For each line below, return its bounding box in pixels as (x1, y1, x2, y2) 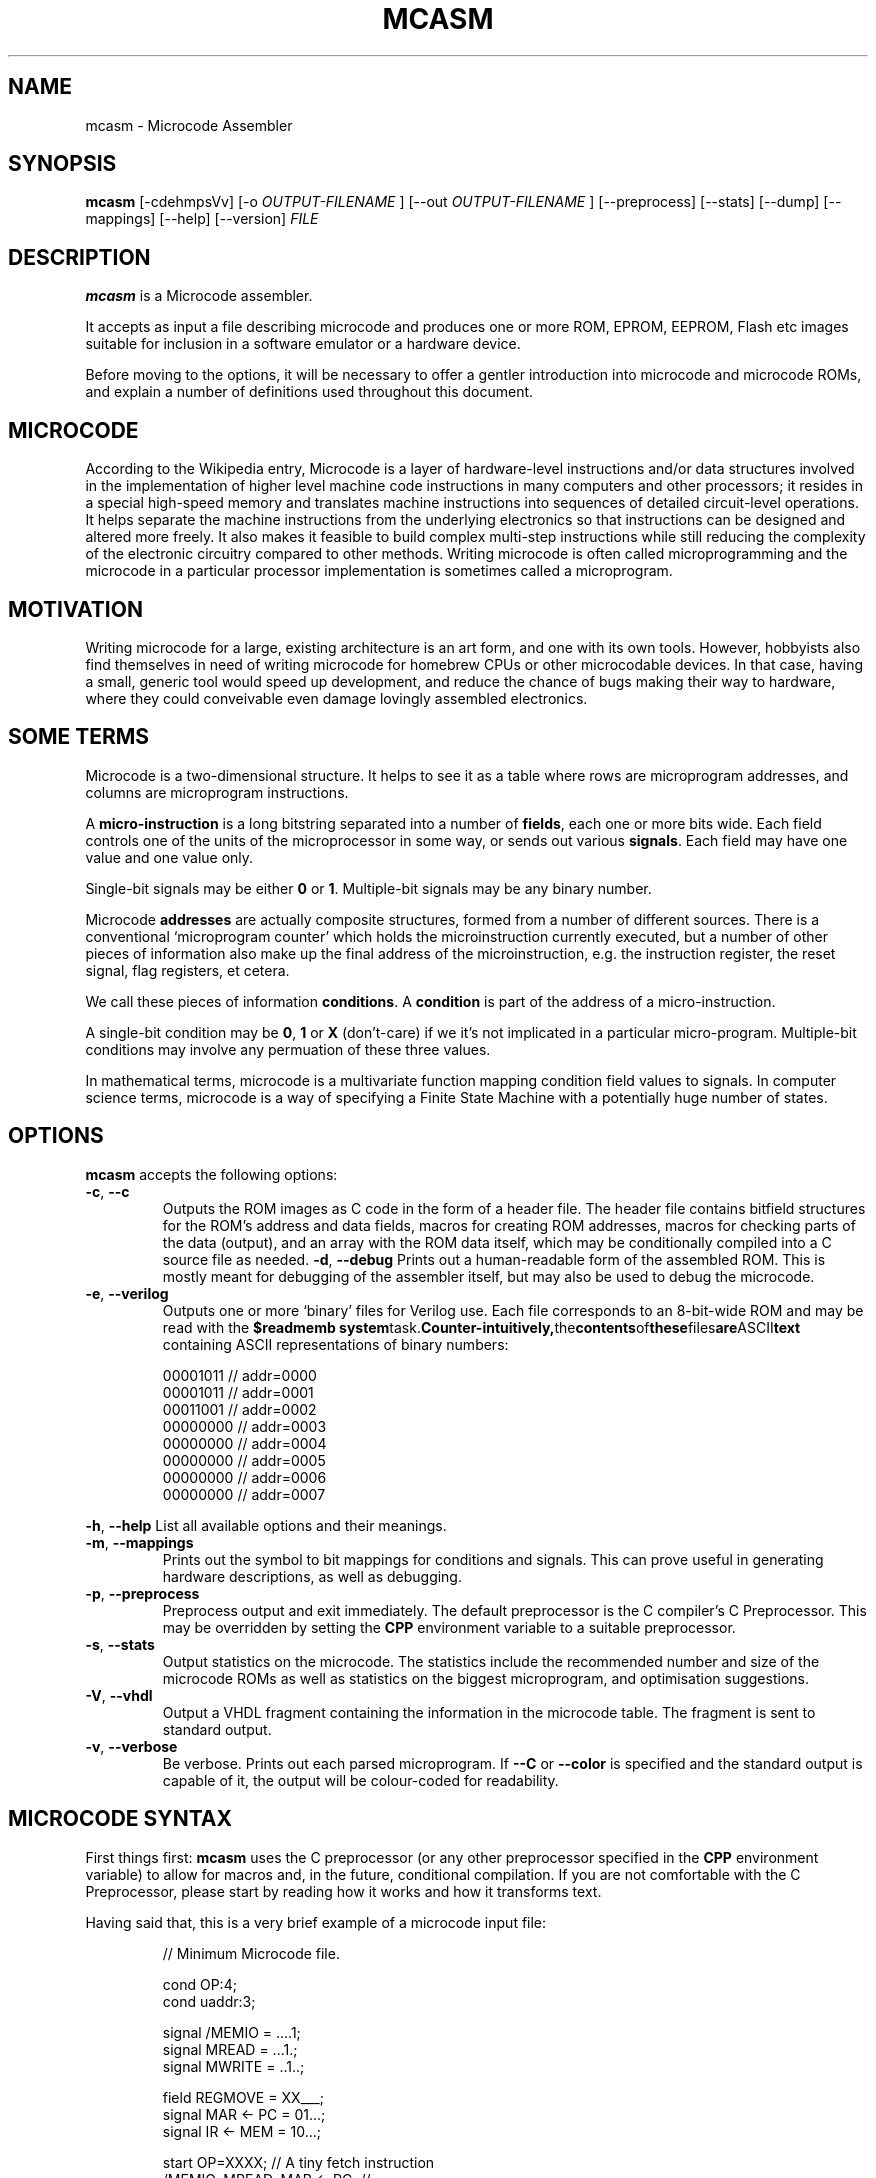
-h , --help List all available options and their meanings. (85, 1516, 447, 1534)
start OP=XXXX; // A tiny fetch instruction (162, 2153, 435, 2171)
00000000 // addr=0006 (162, 1468, 327, 1486)
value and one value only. (85, 848, 254, 866)
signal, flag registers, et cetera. (85, 961, 290, 979)
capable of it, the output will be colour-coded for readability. (162, 1771, 559, 1789)
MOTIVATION (8, 596, 143, 622)
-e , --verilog (85, 1284, 169, 1302)
